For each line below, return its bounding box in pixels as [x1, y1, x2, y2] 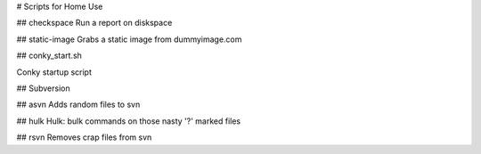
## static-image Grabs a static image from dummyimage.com [16, 34, 242, 45]
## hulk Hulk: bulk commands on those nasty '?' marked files [16, 116, 240, 126]
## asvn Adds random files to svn [16, 99, 141, 110]
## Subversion [16, 83, 70, 93]
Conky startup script [16, 67, 93, 77]
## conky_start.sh [16, 50, 82, 61]
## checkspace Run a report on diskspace [16, 18, 173, 28]
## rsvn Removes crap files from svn [16, 132, 152, 142]
